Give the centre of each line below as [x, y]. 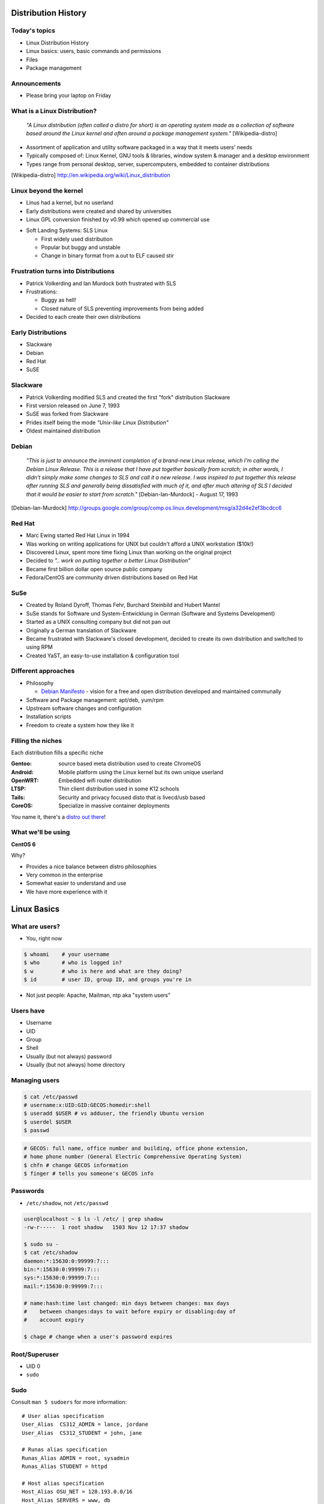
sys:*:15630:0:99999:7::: [62, 1278]
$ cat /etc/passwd [51, 1097]
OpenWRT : [25, 781]
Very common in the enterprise [64, 875]
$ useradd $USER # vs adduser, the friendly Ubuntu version [114, 1114]
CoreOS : [22, 806]
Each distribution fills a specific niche [57, 753]
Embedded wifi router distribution [100, 781]
